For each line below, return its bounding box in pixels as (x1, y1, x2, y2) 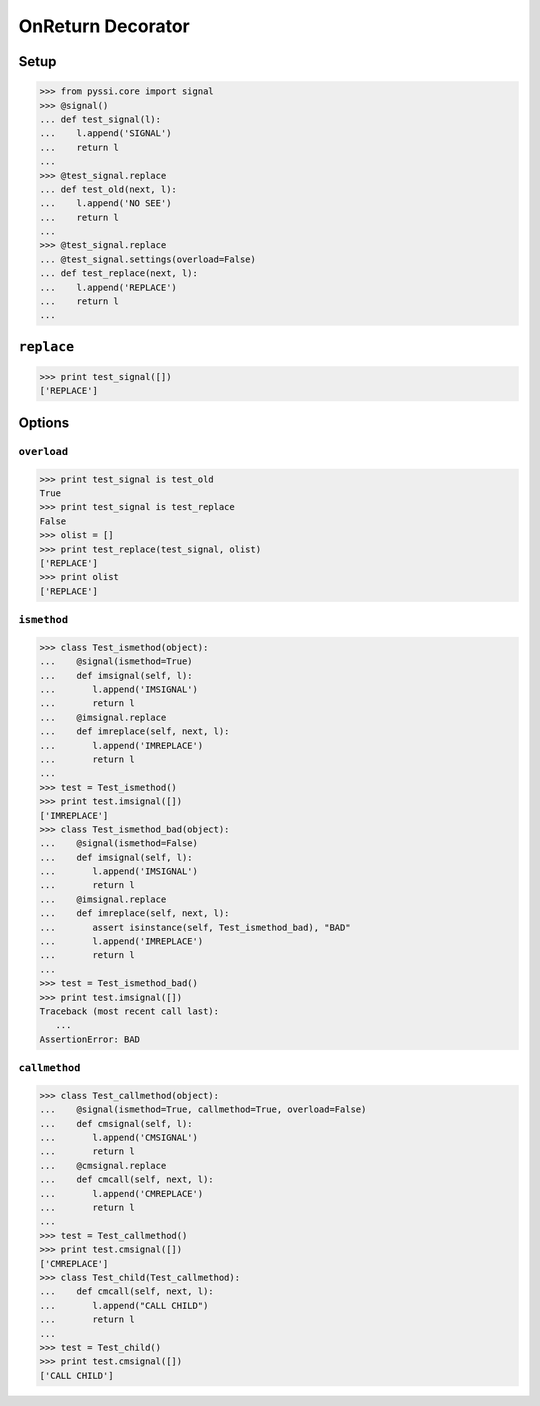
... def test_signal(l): (39, 113, 162, 125)
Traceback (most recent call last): (39, 1005, 220, 1017)
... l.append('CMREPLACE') (39, 1188, 204, 1199)
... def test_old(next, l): (39, 183, 177, 195)
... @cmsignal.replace (39, 1160, 167, 1171)
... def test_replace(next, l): (39, 268, 199, 279)
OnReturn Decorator (18, 15, 190, 37)
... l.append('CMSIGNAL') (39, 1132, 199, 1144)
